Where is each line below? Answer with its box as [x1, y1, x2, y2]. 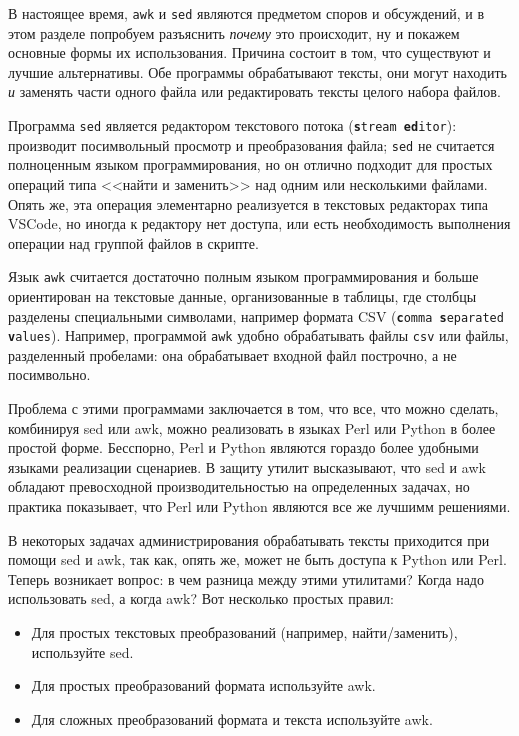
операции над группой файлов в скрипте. [8, 232, 259, 253]
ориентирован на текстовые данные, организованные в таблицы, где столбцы [8, 285, 477, 306]
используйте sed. [31, 641, 134, 662]
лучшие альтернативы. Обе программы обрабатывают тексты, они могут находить [8, 61, 507, 82]
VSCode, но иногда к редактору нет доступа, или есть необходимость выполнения [8, 213, 511, 234]
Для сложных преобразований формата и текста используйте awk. [31, 708, 433, 729]
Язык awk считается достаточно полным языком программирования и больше [8, 266, 479, 287]
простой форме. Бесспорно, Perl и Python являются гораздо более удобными [8, 437, 479, 458]
